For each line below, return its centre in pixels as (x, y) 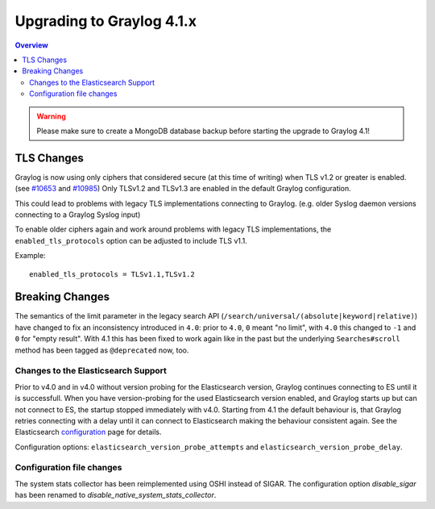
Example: (30, 256)
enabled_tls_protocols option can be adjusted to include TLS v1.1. (131, 240)
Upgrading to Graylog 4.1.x (106, 21)
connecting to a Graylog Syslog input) (78, 215)
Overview (31, 45)
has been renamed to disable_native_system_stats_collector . (116, 495)
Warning (51, 116)
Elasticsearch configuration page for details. (88, 432)
